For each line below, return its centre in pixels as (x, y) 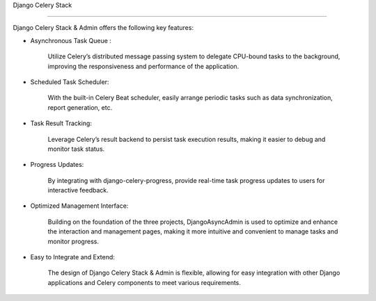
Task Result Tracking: (61, 123)
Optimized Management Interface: (79, 206)
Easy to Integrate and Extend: (72, 257)
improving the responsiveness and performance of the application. (143, 66)
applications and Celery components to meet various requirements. (144, 282)
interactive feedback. (78, 190)
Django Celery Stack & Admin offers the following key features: (103, 28)
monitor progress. (73, 241)
